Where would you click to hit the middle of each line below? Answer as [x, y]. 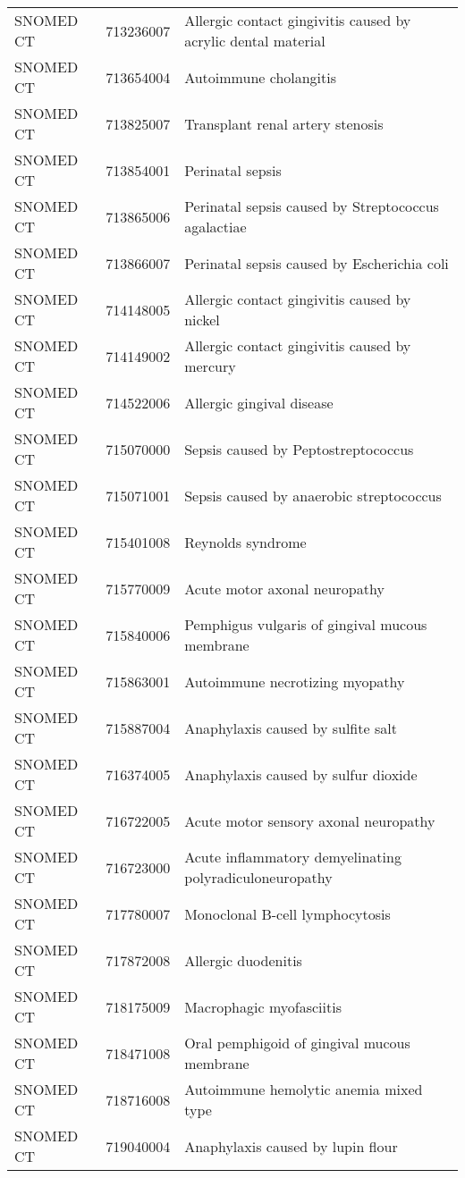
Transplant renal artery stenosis [284, 123]
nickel [202, 320]
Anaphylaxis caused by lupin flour [291, 1146]
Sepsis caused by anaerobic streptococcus [313, 495]
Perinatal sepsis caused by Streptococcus [312, 206]
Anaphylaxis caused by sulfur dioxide [301, 774]
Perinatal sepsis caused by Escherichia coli [317, 263]
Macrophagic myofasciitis [263, 1006]
